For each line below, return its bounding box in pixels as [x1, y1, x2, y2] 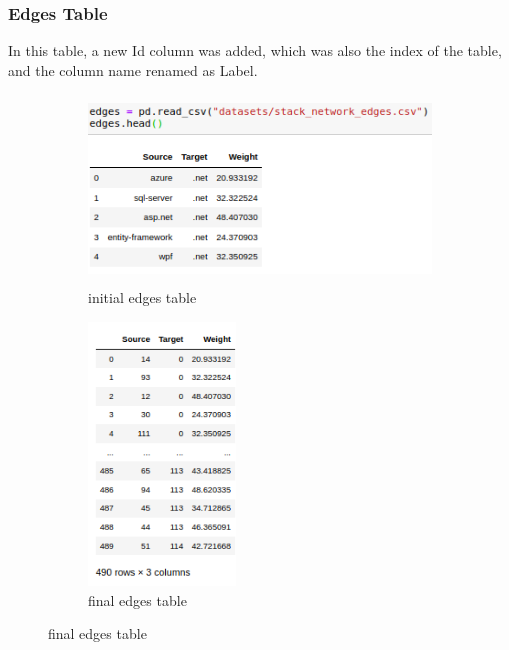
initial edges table [88, 286, 197, 307]
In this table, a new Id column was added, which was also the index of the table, [8, 40, 502, 61]
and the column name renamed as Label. [8, 59, 258, 80]
